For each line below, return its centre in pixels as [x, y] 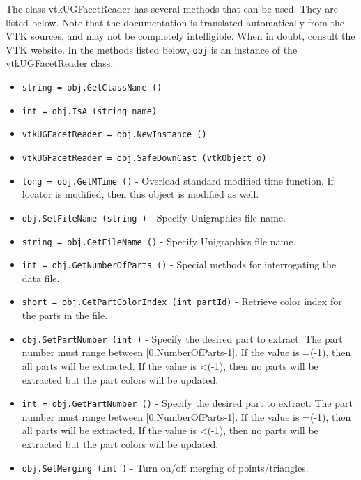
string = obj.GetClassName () [92, 88]
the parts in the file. [65, 315]
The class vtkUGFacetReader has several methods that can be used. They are [172, 8]
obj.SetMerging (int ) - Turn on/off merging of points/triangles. [165, 467]
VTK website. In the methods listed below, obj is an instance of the [152, 49]
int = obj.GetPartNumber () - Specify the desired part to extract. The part [187, 403]
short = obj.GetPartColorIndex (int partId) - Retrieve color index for [182, 301]
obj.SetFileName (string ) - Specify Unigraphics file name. [154, 217]
